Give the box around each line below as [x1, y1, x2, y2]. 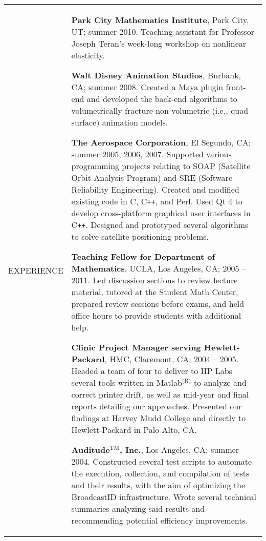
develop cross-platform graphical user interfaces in [71, 207, 251, 219]
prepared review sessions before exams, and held [71, 298, 245, 309]
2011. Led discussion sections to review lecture [71, 274, 238, 286]
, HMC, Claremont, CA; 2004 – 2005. [104, 353, 239, 365]
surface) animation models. [71, 116, 168, 128]
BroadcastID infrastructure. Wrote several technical [71, 491, 257, 503]
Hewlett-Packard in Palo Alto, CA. [71, 424, 197, 435]
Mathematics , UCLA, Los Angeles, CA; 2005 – [71, 262, 246, 274]
